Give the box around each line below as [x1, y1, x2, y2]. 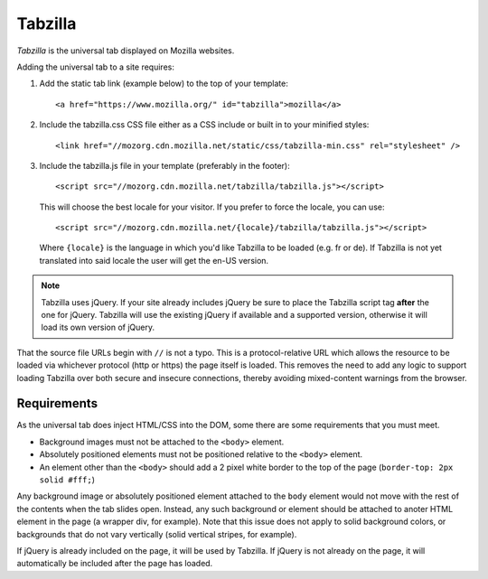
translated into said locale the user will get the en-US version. [39, 255, 269, 266]
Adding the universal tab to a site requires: [16, 61, 175, 72]
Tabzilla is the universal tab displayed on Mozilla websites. [16, 45, 235, 56]
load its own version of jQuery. [41, 322, 155, 333]
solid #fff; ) [39, 474, 95, 485]
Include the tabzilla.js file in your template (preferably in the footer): [39, 160, 291, 171]
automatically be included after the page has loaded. [16, 558, 213, 569]
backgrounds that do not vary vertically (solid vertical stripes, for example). [16, 528, 297, 539]
